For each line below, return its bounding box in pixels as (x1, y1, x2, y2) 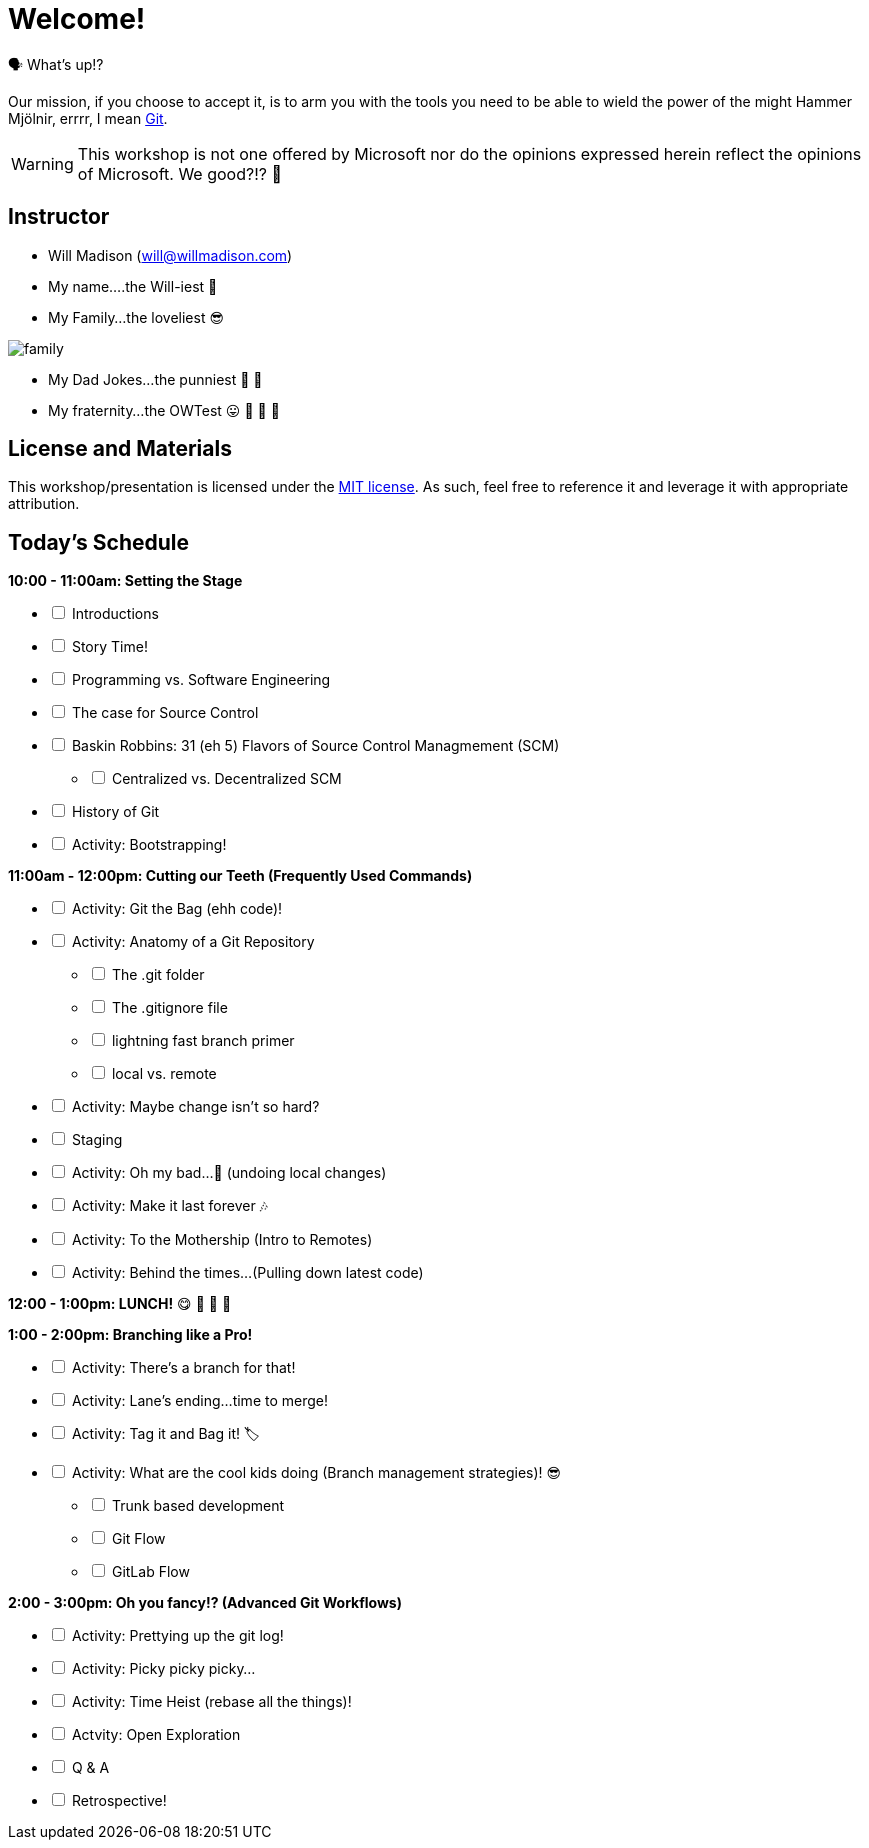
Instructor (8, 204, 110, 230)
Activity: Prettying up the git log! (71, 1627, 284, 1645)
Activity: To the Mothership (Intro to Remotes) (71, 1231, 373, 1249)
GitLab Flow (111, 1563, 190, 1581)
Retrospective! (71, 1792, 167, 1810)
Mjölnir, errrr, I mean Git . (8, 109, 168, 127)
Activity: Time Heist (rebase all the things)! (71, 1693, 352, 1711)
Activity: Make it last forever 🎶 (71, 1197, 269, 1215)
